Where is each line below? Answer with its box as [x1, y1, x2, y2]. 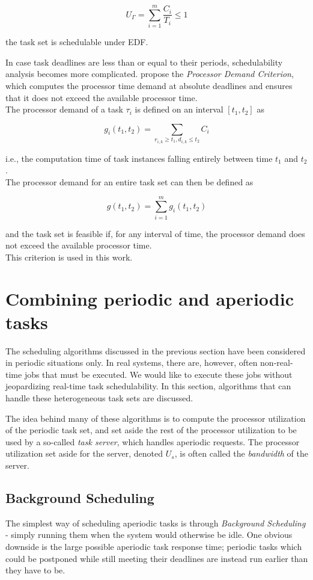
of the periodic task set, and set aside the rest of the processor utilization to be [5, 424, 297, 436]
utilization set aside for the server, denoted [5, 447, 163, 460]
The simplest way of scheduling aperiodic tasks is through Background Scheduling [5, 516, 306, 529]
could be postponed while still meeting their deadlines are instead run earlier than [5, 552, 308, 564]
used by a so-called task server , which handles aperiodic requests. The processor [5, 435, 300, 448]
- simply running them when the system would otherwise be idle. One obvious [5, 528, 293, 541]
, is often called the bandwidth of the [174, 447, 308, 460]
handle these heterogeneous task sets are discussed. [5, 392, 193, 404]
